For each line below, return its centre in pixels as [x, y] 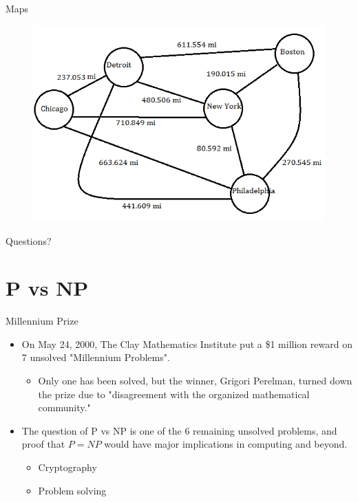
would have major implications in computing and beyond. [226, 444]
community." [64, 407]
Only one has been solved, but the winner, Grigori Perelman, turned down [195, 381]
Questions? [29, 240]
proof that [43, 444]
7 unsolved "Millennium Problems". [96, 357]
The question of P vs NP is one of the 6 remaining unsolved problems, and [179, 430]
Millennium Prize [42, 321]
